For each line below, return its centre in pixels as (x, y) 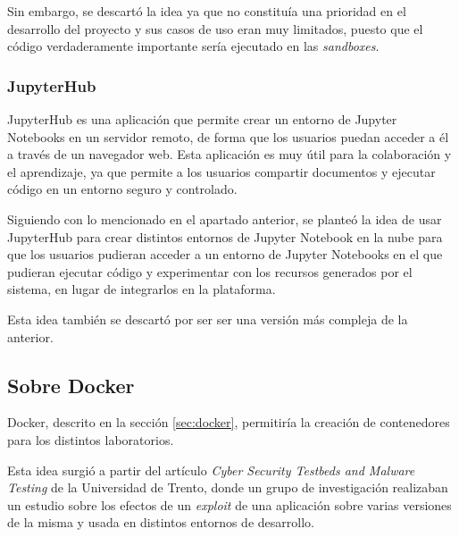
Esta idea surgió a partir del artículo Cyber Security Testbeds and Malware (211, 470)
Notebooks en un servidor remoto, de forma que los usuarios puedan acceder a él (228, 136)
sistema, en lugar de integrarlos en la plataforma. (142, 289)
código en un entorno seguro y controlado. (122, 189)
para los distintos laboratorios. (91, 439)
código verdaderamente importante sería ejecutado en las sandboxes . (193, 46)
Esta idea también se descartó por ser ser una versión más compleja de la (208, 319)
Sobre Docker (71, 385)
